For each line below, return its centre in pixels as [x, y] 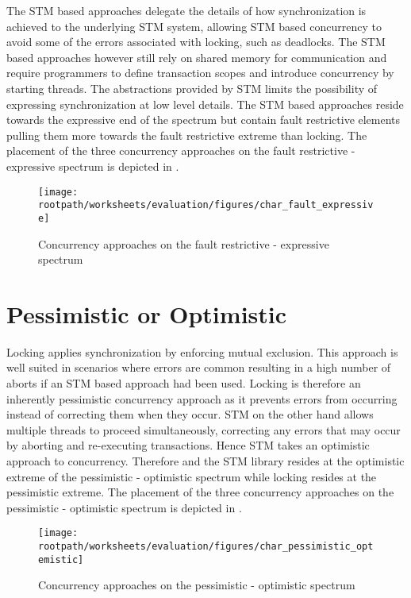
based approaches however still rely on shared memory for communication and [197, 57]
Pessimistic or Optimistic [147, 313]
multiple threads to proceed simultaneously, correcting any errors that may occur [204, 429]
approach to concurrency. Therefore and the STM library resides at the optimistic [205, 460]
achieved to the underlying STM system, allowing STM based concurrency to [194, 26]
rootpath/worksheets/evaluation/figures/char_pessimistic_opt [206, 546]
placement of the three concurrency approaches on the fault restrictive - [181, 150]
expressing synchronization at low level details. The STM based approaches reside [205, 104]
